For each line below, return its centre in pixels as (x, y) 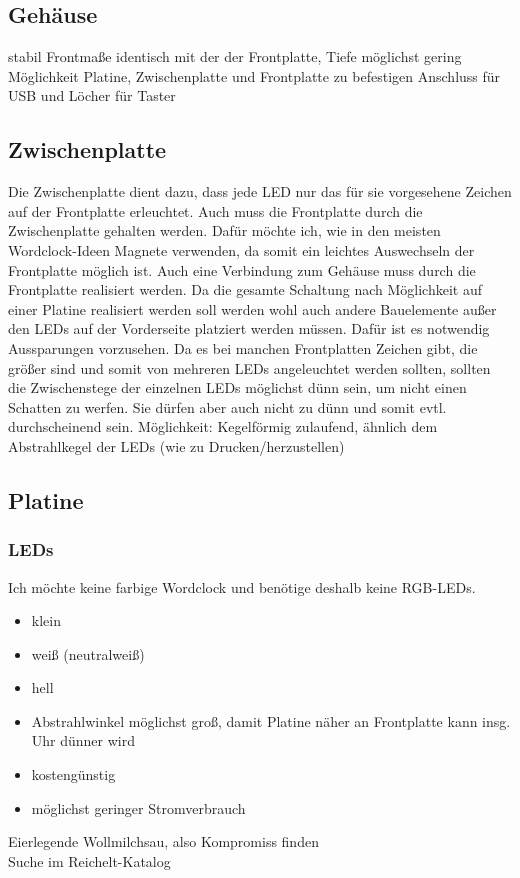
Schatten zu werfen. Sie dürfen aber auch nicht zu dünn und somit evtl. (227, 406)
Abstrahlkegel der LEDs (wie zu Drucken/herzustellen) (176, 445)
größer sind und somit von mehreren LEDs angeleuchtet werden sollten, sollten (249, 367)
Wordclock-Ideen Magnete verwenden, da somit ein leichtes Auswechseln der (241, 249)
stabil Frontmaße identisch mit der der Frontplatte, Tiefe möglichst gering (235, 56)
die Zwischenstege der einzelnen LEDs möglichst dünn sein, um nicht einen (237, 387)
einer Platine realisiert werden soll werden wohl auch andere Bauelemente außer (252, 308)
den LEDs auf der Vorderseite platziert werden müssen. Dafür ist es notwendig (249, 328)
